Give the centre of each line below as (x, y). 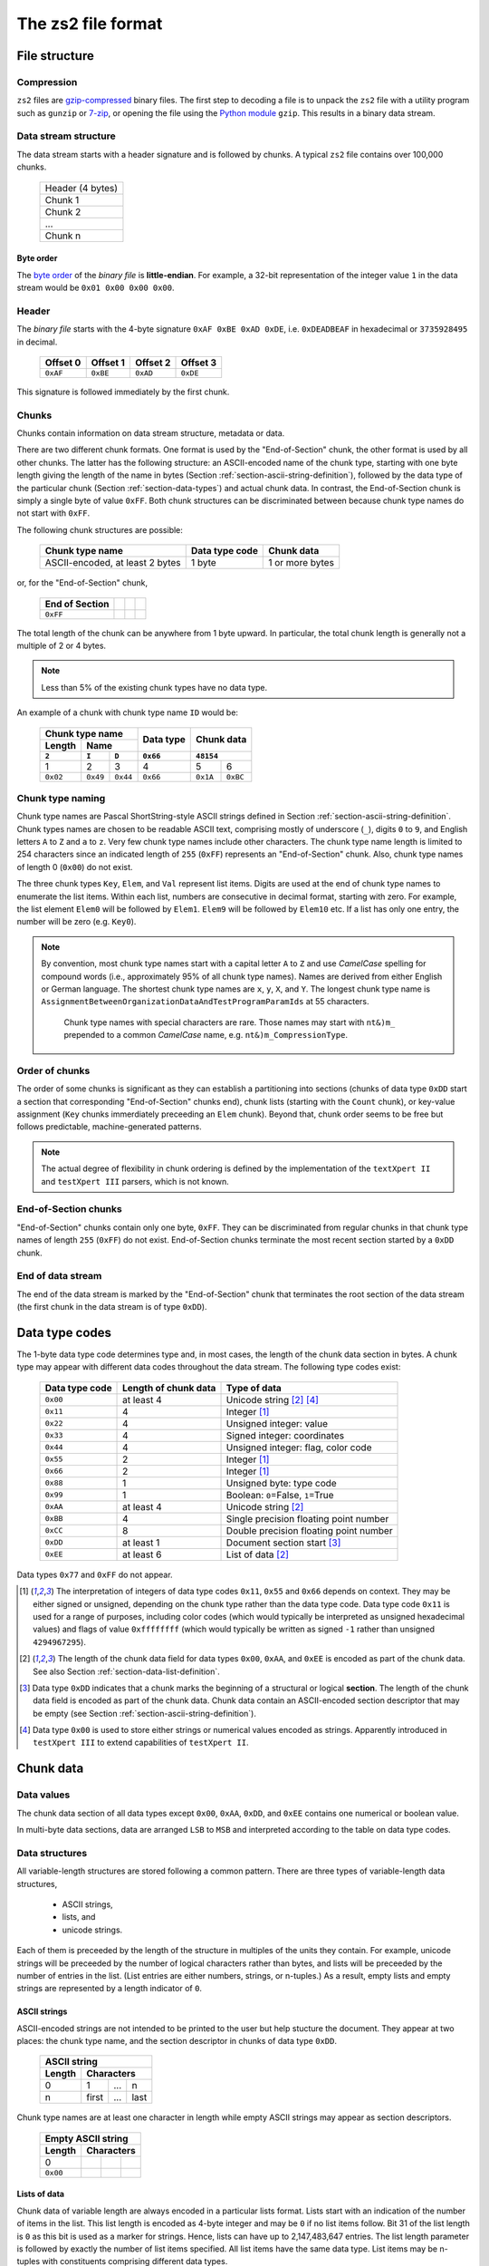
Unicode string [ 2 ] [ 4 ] (272, 1399)
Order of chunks (53, 1070)
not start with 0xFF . (53, 513)
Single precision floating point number (307, 1518)
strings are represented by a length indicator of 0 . (110, 1989)
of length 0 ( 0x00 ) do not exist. (75, 867)
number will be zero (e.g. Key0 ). (77, 922)
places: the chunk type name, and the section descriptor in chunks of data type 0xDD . (177, 2041)
